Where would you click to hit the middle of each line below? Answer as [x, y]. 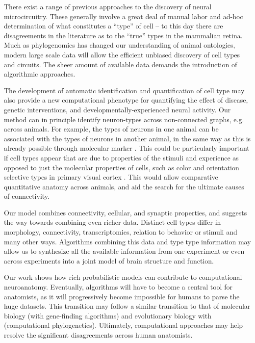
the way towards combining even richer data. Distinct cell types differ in [113, 222]
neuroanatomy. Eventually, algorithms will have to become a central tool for [118, 287]
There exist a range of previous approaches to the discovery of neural [108, 6]
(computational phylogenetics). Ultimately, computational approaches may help [124, 325]
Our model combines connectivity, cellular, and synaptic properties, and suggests [126, 212]
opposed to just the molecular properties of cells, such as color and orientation [122, 167]
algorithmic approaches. [40, 74]
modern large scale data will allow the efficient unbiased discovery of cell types [122, 54]
